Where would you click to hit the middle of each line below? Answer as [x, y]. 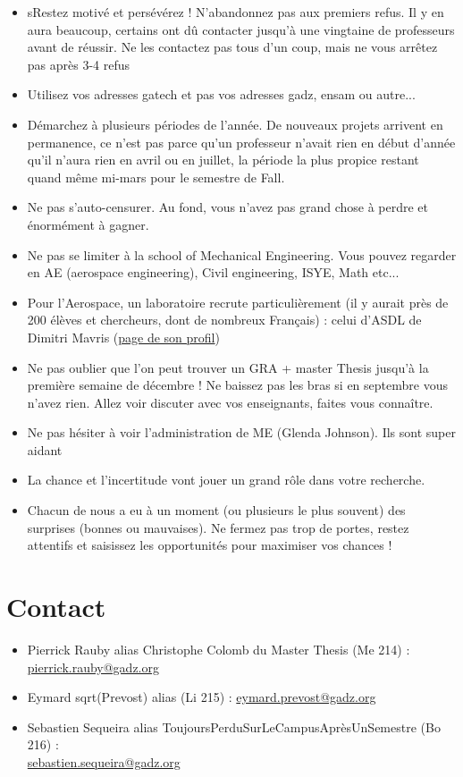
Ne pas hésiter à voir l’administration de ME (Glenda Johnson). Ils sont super [241, 432]
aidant [45, 449]
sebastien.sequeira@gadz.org [104, 761]
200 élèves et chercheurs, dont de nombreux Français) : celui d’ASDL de [224, 320]
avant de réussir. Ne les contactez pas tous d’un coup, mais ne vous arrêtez [232, 47]
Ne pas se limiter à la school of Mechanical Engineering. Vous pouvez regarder [242, 254]
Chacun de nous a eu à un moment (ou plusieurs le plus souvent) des [216, 510]
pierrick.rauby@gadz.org [93, 667]
